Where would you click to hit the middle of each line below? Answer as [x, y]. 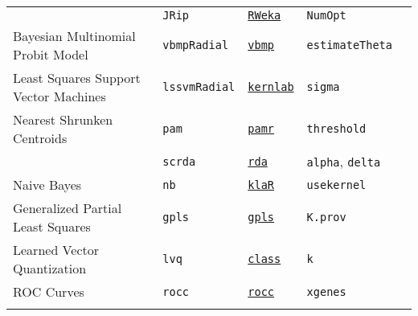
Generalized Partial [68, 208]
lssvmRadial [199, 87]
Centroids [40, 138]
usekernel [336, 185]
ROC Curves [49, 291]
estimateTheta [349, 45]
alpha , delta [344, 161]
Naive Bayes [47, 185]
